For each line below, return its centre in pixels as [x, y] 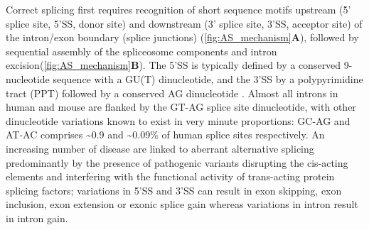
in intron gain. [37, 218]
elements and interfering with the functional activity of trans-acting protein [170, 176]
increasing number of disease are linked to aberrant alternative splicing [160, 148]
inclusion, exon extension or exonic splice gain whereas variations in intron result [182, 204]
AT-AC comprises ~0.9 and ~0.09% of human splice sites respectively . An [165, 135]
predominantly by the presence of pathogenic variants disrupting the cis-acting [177, 162]
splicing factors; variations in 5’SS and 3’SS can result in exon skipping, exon [174, 190]
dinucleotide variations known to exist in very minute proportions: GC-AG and [178, 120]
